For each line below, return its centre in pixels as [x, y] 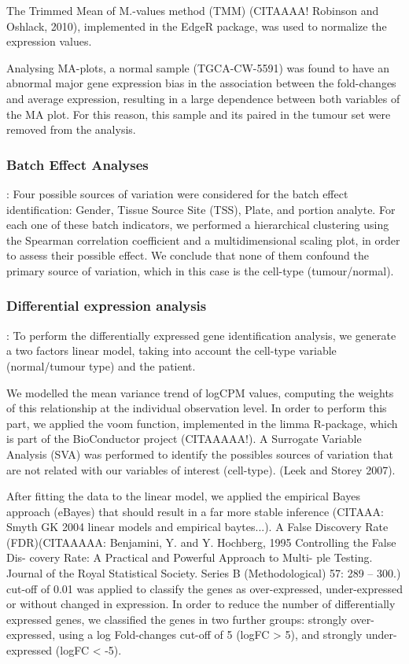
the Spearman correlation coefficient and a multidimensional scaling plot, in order [203, 240]
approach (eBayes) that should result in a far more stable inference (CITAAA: [195, 511]
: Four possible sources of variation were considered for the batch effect [177, 193]
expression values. [49, 41]
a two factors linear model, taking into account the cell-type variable [171, 350]
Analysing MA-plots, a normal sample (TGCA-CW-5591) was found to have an [198, 67]
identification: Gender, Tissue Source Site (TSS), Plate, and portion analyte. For [201, 209]
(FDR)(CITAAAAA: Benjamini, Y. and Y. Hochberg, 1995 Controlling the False [201, 542]
